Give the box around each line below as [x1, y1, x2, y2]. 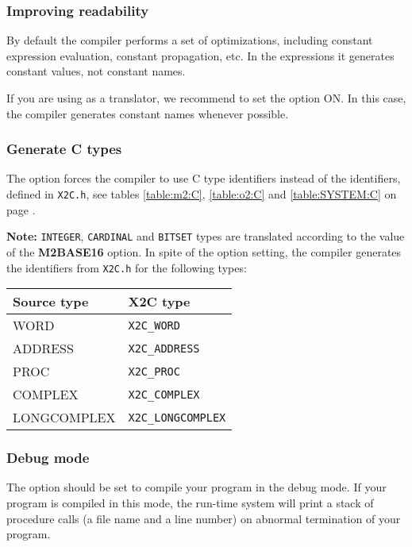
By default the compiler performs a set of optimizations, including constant [6, 32, 373, 48]
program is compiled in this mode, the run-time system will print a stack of [6, 494, 374, 510]
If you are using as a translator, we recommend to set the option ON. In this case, [6, 90, 406, 106]
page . [6, 201, 36, 218]
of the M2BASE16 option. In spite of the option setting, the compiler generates [6, 243, 402, 260]
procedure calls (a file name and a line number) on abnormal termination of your [6, 510, 401, 526]
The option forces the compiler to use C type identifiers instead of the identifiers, [6, 170, 401, 187]
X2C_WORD [128, 318, 180, 332]
